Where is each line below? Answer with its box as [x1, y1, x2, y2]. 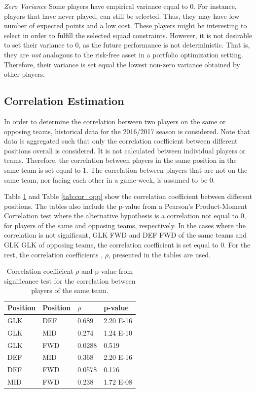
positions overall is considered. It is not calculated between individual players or [4, 145, 246, 155]
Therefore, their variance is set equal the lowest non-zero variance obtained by [4, 59, 240, 69]
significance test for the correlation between [4, 275, 136, 286]
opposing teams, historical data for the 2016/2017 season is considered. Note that [4, 126, 250, 136]
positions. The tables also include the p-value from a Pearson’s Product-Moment [4, 200, 247, 211]
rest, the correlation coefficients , [4, 249, 103, 259]
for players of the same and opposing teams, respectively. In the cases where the [4, 220, 246, 230]
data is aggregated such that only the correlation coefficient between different [4, 136, 238, 146]
